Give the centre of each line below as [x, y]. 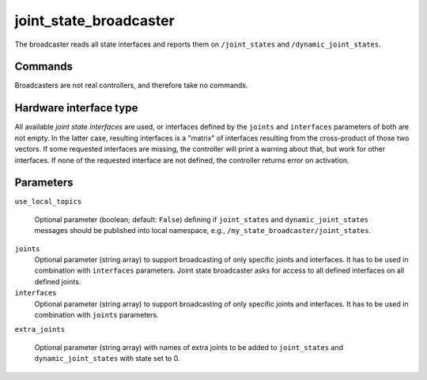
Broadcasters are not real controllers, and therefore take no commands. [131, 85]
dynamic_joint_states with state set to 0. [107, 359]
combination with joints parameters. [96, 314]
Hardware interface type [76, 108]
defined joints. [58, 281]
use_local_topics [48, 202]
